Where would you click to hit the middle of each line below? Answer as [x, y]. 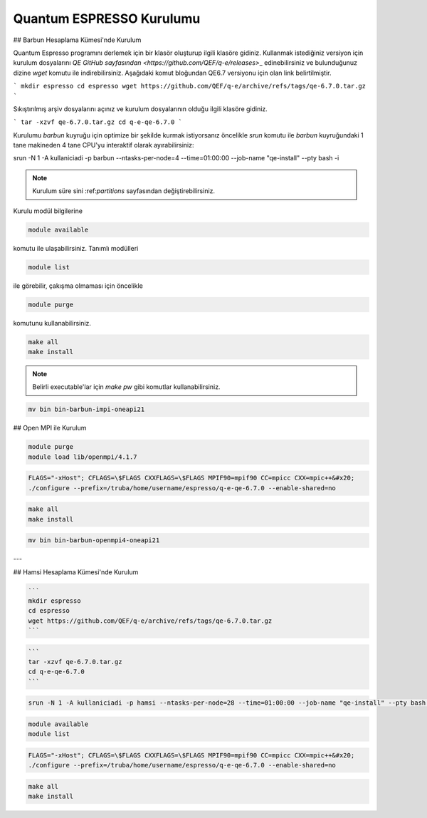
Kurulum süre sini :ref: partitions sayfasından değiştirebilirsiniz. [124, 191]
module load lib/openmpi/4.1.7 [83, 457]
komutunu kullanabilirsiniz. [52, 323]
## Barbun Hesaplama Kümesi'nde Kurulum [77, 40]
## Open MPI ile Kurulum [50, 428]
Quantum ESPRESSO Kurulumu [107, 19]
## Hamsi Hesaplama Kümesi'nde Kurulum [76, 572]
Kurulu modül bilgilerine [48, 211]
